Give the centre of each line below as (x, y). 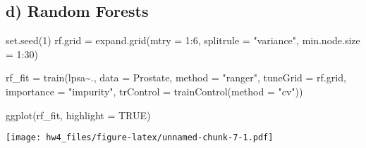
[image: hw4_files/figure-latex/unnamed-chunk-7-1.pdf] (140, 138)
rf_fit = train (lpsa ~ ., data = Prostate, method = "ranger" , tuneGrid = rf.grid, (176, 78)
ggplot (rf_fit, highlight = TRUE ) (78, 115)
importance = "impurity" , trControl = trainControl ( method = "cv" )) (154, 91)
